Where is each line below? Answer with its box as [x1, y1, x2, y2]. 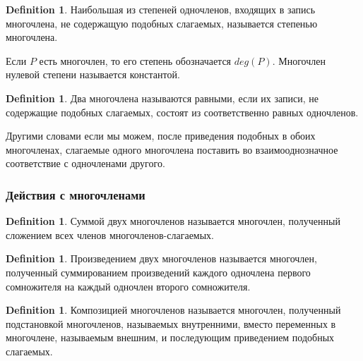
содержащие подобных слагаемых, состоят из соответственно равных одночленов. [6, 104, 359, 119]
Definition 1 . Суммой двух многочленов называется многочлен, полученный [6, 214, 340, 228]
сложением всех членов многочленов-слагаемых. [6, 227, 215, 242]
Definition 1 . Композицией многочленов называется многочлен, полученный [6, 302, 341, 317]
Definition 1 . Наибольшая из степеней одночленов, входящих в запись [6, 2, 316, 16]
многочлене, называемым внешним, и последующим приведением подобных [6, 330, 335, 345]
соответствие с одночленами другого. [6, 156, 165, 171]
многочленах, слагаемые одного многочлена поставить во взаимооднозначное [6, 142, 338, 157]
